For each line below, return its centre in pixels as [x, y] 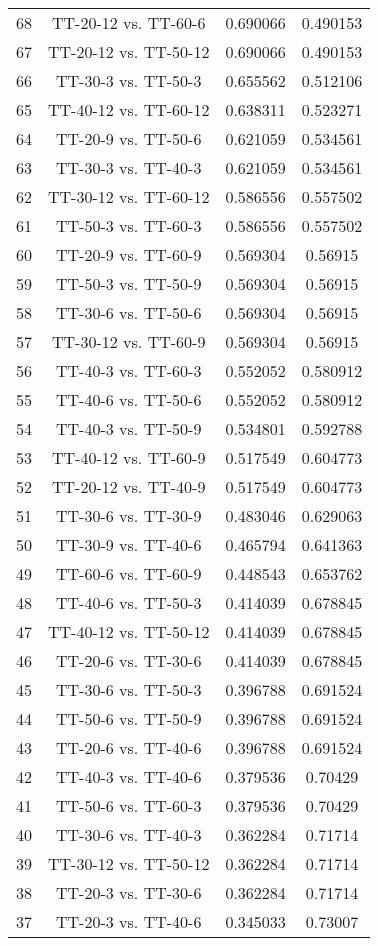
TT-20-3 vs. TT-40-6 [129, 921]
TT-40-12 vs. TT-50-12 [129, 631]
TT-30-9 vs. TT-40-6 [129, 544]
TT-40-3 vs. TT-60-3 [129, 370]
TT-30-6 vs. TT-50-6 [129, 312]
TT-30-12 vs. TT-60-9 [129, 341]
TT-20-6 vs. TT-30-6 [129, 660]
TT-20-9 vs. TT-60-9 [129, 254]
